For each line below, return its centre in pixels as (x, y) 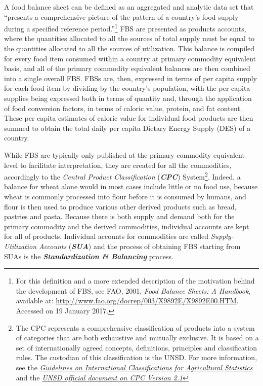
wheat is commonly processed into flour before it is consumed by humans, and (125, 196)
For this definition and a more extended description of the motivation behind (135, 281)
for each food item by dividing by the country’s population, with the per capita (127, 88)
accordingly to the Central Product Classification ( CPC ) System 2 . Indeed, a (122, 176)
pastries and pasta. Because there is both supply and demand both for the (119, 216)
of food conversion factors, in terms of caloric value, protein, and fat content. (123, 108)
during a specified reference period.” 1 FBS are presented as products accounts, (125, 28)
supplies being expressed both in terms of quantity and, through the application (128, 98)
